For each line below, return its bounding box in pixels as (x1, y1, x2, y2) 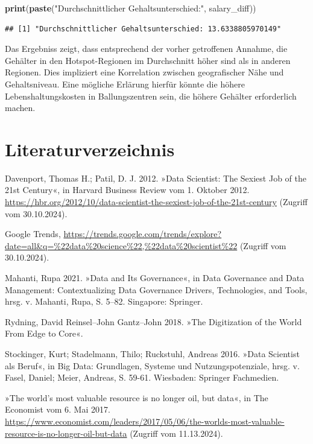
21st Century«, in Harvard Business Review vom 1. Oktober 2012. (5, 183, 250, 196)
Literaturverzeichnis (5, 136, 175, 161)
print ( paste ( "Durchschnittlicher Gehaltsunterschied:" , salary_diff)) (5, 2, 256, 14)
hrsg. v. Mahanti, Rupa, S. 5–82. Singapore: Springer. (5, 295, 203, 308)
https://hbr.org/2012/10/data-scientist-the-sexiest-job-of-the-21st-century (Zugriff (5, 195, 308, 208)
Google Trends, (5, 227, 61, 240)
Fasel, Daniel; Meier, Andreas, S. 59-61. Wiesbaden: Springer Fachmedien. (5, 371, 279, 384)
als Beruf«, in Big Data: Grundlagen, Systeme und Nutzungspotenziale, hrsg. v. (5, 359, 300, 372)
